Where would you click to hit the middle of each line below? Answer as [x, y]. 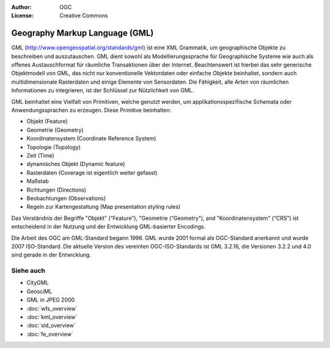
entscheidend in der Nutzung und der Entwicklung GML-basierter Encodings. [108, 227]
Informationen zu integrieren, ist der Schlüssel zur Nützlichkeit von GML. [103, 90]
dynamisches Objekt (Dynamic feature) [76, 164]
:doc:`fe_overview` [50, 334]
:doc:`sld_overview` [51, 325]
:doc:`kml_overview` [52, 317]
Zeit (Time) [40, 155]
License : [22, 16]
